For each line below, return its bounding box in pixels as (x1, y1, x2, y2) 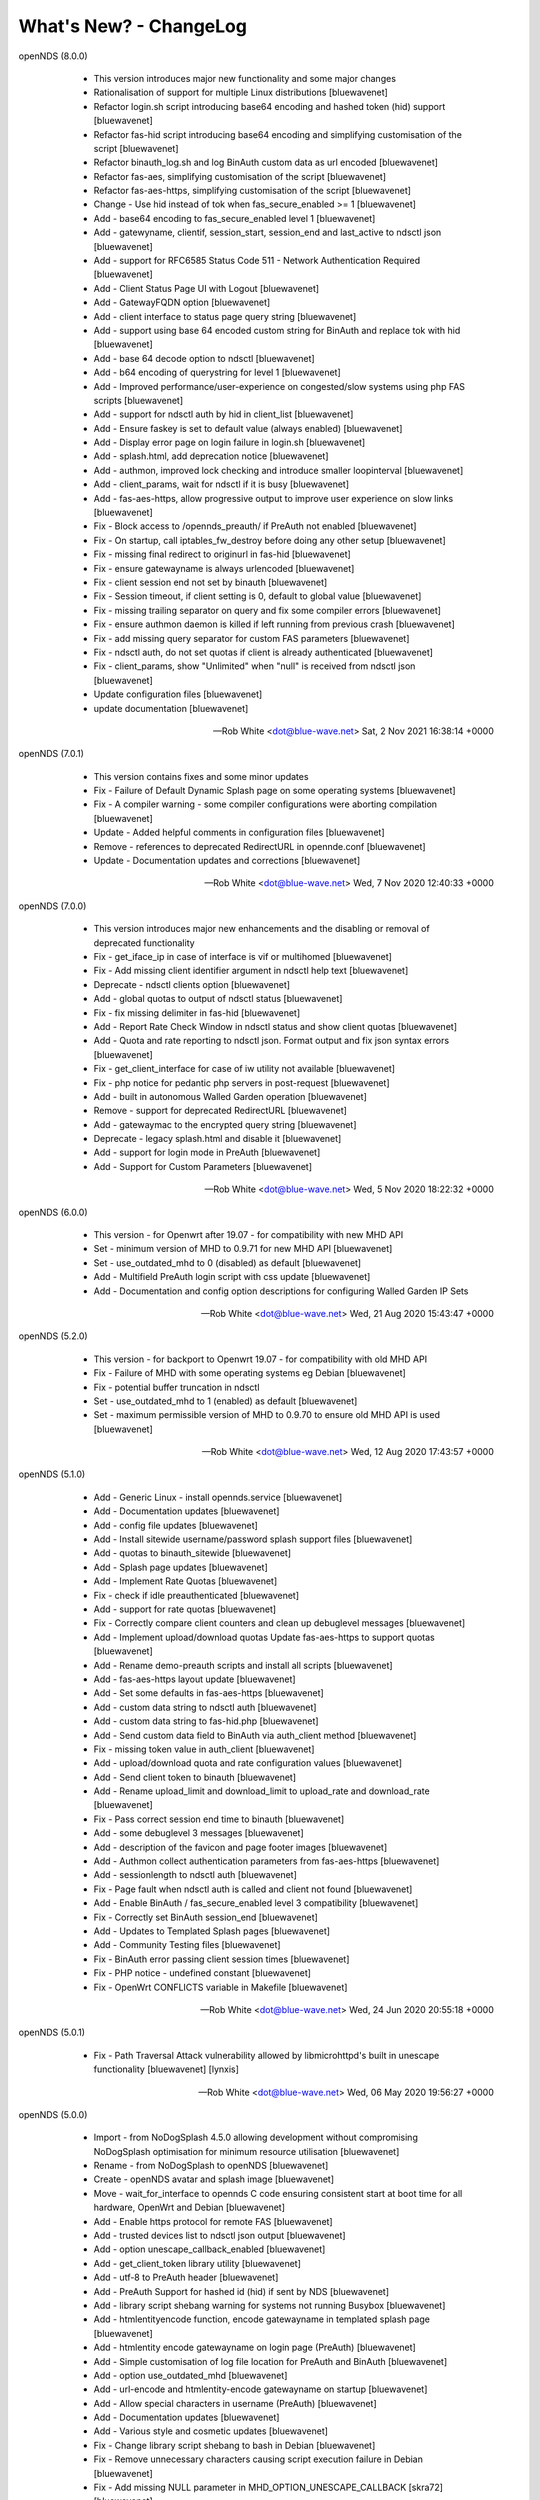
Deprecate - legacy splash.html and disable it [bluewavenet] (93, 1133, 342, 1145)
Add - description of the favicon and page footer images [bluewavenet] (93, 1841, 388, 1853)
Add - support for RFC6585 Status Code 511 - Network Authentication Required (93, 255, 421, 267)
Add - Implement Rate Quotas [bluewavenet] (93, 1575, 278, 1587)
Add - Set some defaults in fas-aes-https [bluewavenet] (93, 1687, 324, 1699)
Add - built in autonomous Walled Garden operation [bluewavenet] (93, 1090, 367, 1102)
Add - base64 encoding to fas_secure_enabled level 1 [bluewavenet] (93, 212, 376, 224)
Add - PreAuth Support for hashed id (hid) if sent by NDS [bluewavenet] (93, 2285, 390, 2297)
